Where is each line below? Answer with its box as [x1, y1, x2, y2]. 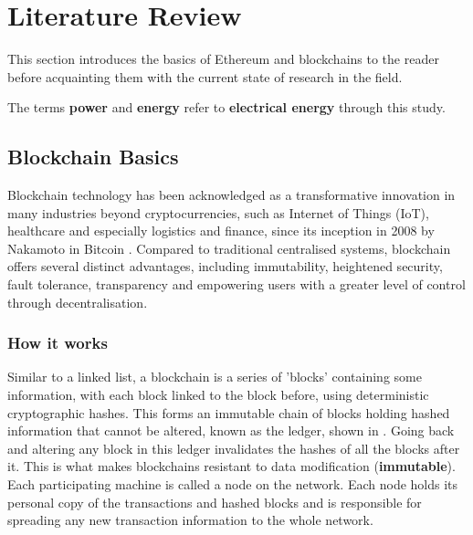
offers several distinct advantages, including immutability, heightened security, [7, 257, 443, 276]
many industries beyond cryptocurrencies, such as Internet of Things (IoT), [7, 203, 429, 222]
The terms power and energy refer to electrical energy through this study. [7, 98, 446, 117]
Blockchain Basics [7, 142, 179, 171]
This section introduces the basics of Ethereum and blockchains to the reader [7, 49, 439, 68]
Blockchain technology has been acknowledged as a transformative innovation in [7, 185, 456, 205]
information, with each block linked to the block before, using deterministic [7, 385, 429, 404]
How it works [7, 331, 108, 354]
